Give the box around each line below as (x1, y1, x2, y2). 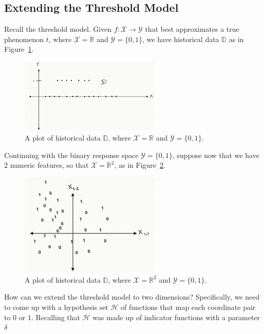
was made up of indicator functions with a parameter (92, 311, 260, 322)
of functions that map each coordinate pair (121, 301, 256, 312)
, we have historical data (142, 33, 219, 44)
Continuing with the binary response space (4, 149, 139, 160)
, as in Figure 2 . (114, 160, 165, 170)
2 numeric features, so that (4, 160, 89, 170)
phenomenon (4, 33, 44, 44)
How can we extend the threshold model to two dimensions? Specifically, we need (4, 291, 260, 302)
